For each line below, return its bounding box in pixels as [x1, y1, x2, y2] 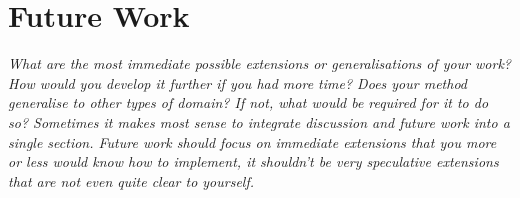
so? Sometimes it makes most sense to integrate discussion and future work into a [8, 111, 510, 132]
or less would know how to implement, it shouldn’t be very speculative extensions [8, 151, 499, 172]
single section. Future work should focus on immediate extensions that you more [8, 131, 497, 152]
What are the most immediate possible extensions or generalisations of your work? [8, 53, 512, 74]
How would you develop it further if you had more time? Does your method [8, 72, 467, 93]
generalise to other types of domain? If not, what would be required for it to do [8, 92, 489, 113]
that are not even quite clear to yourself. [8, 170, 255, 191]
